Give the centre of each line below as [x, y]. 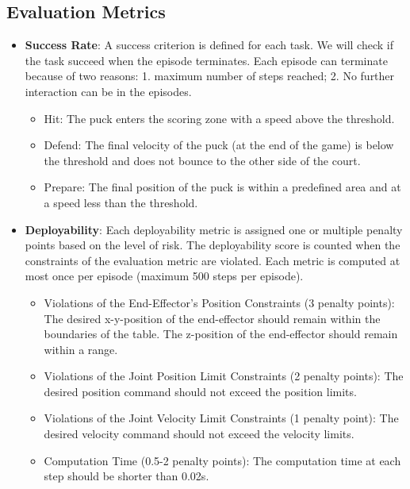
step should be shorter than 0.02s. [126, 476]
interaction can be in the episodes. [108, 91]
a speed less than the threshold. [121, 202]
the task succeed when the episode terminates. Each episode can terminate [206, 60]
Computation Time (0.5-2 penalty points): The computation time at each [222, 460]
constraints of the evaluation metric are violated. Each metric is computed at [213, 260]
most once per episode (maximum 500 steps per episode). [164, 276]
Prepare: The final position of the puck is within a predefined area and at [222, 187]
